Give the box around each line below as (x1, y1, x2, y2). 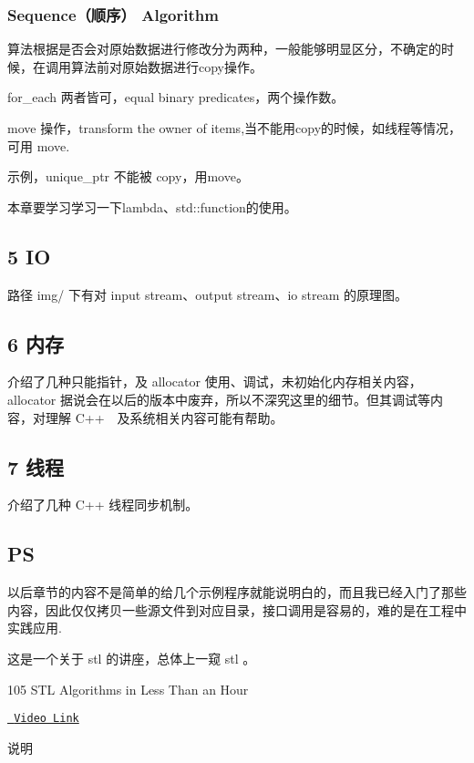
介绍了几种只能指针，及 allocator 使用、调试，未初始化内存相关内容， (7, 372, 422, 391)
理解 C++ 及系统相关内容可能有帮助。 (45, 407, 283, 427)
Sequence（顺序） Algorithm (7, 3, 219, 26)
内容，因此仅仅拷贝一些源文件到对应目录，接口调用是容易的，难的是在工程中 (7, 600, 467, 619)
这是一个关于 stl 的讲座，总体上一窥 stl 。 (7, 648, 256, 667)
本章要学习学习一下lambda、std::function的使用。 (7, 197, 297, 216)
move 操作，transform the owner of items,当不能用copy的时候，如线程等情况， (7, 119, 462, 137)
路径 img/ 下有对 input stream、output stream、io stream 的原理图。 (7, 284, 407, 304)
